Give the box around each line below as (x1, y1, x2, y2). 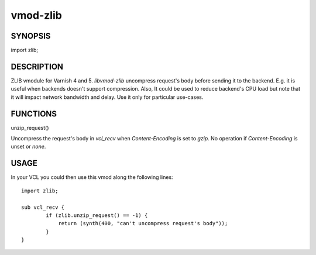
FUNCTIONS (11, 109, 57, 119)
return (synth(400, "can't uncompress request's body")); (58, 220, 228, 227)
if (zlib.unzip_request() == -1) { (46, 212, 148, 219)
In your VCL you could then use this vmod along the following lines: (11, 174, 173, 181)
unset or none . (11, 143, 46, 150)
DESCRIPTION (11, 61, 64, 71)
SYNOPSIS (11, 31, 51, 41)
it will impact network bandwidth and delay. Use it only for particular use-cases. (11, 94, 204, 101)
